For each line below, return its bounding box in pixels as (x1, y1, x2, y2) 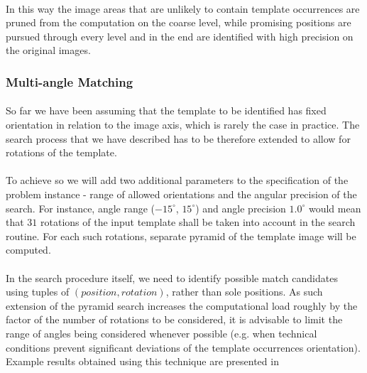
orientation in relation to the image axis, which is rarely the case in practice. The (6, 117, 360, 131)
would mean (308, 200, 361, 215)
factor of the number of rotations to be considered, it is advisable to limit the (6, 312, 343, 327)
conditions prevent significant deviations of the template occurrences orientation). (6, 340, 361, 355)
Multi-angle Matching (6, 72, 133, 90)
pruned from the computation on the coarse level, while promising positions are (6, 15, 351, 30)
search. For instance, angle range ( (6, 200, 155, 215)
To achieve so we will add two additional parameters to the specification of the (6, 173, 349, 188)
